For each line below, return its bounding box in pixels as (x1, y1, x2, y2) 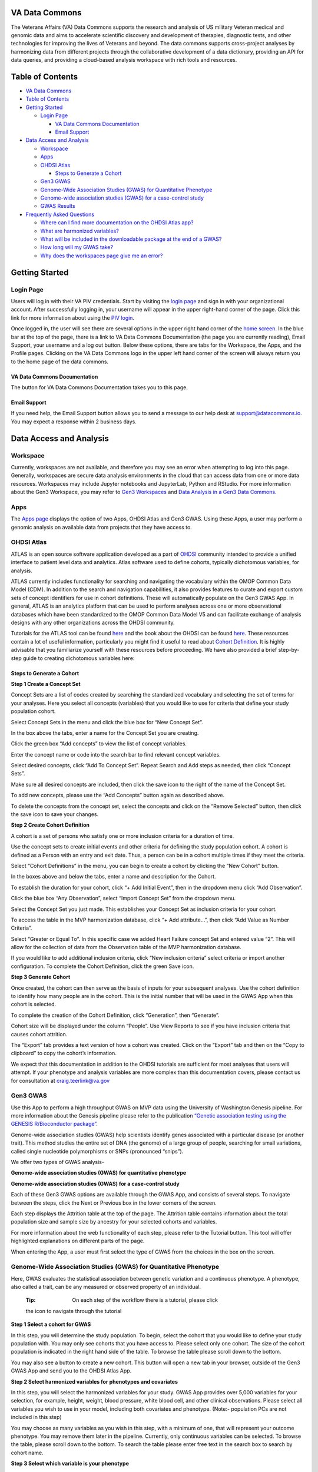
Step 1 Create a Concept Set (11, 680, 81, 687)
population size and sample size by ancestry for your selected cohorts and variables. (11, 1218, 217, 1225)
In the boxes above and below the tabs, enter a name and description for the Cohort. (11, 873, 216, 880)
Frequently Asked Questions (25, 211, 94, 218)
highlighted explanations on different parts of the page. (11, 1237, 145, 1245)
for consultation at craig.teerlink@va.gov (11, 1077, 110, 1084)
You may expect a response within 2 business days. (11, 418, 137, 425)
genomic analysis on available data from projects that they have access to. (11, 523, 193, 531)
